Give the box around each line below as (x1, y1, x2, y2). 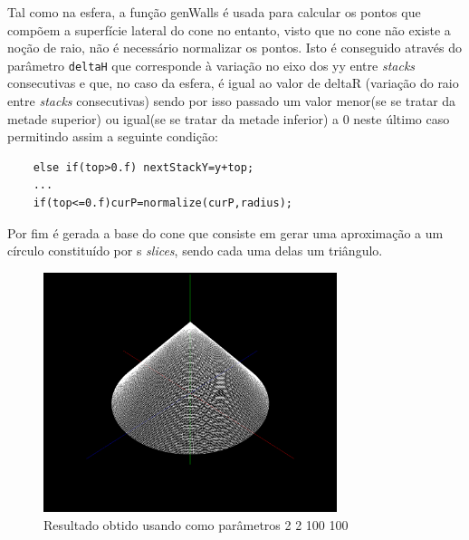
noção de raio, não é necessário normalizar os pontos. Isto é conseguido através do (7, 38, 462, 57)
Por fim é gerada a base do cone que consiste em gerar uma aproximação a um (7, 223, 444, 242)
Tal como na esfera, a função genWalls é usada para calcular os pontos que (7, 3, 421, 21)
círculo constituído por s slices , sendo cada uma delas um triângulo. (7, 241, 383, 260)
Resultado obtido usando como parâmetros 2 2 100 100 (43, 515, 349, 534)
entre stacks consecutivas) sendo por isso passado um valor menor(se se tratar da (7, 92, 456, 111)
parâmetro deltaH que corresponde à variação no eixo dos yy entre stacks (7, 55, 416, 74)
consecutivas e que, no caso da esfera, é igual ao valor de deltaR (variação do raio (7, 73, 459, 92)
